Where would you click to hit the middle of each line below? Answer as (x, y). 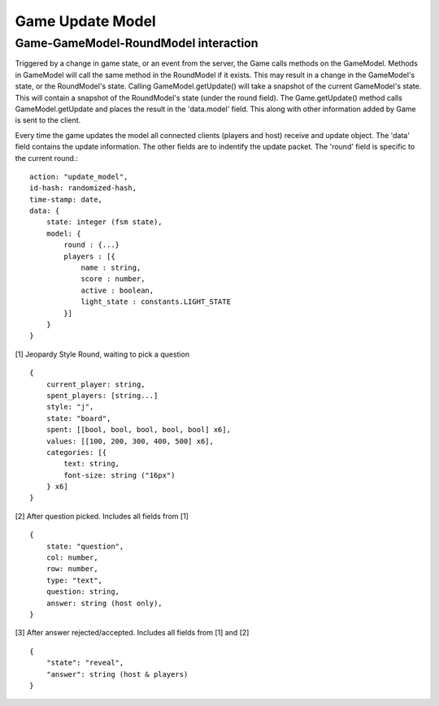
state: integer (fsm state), (104, 222)
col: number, (72, 558)
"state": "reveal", (85, 663)
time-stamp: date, (66, 199)
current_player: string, (96, 384)
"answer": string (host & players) (117, 674)
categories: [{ (76, 452)
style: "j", (70, 407)
